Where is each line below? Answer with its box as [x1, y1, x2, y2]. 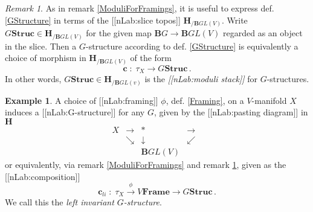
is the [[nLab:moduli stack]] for [144, 72, 257, 85]
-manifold [251, 94, 287, 106]
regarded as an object [223, 27, 303, 39]
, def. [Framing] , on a [166, 94, 244, 106]
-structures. [266, 72, 309, 85]
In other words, [5, 72, 62, 85]
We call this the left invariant [5, 196, 114, 208]
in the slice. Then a [5, 39, 77, 52]
